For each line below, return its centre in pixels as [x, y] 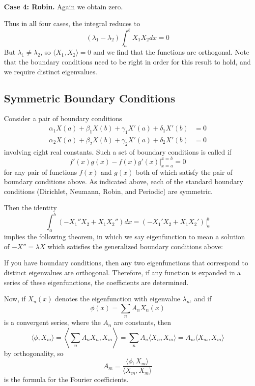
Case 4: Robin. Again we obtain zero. [63, 6]
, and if [201, 299]
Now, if [15, 299]
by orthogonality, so [34, 353]
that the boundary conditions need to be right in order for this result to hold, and [127, 62]
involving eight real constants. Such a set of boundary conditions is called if [118, 151]
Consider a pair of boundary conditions [63, 118]
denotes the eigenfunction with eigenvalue [118, 299]
